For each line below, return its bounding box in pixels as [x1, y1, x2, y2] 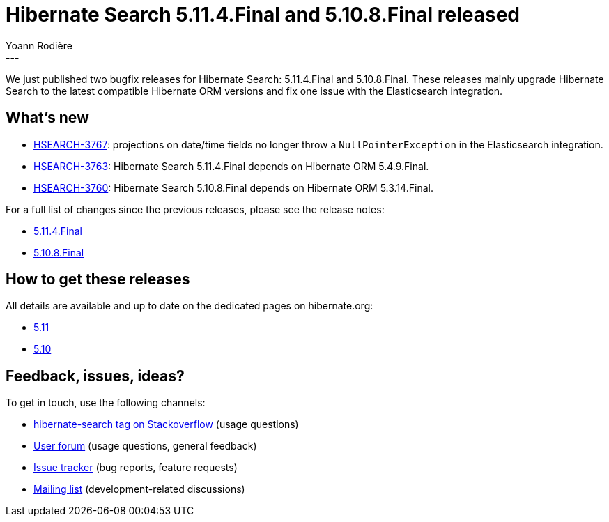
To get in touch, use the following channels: [6, 397, 206, 409]
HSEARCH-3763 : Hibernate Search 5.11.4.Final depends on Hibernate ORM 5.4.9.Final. [33, 160, 429, 172]
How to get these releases [6, 270, 190, 289]
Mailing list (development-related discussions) [33, 483, 245, 496]
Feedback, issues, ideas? [6, 367, 185, 385]
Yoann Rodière [6, 39, 72, 52]
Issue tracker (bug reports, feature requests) [33, 461, 238, 474]
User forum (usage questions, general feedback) [33, 440, 257, 452]
